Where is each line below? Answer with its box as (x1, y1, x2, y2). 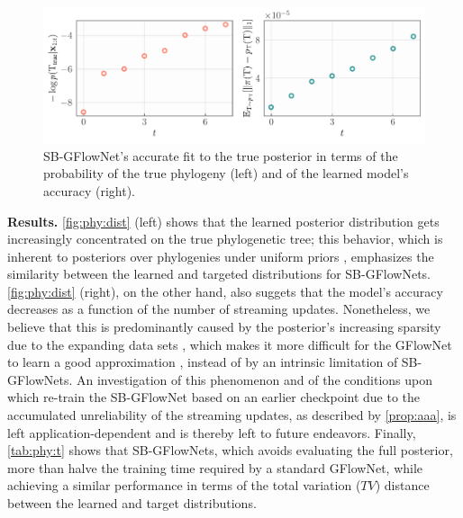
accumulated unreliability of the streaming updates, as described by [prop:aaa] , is (7, 406, 457, 424)
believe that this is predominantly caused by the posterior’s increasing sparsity (7, 317, 441, 336)
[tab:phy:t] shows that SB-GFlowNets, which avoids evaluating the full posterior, (7, 441, 453, 460)
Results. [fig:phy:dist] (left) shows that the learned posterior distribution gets (7, 211, 440, 230)
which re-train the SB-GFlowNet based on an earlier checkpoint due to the (7, 388, 421, 406)
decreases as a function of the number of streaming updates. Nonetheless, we (7, 299, 431, 318)
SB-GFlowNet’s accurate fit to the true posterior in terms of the (43, 146, 398, 165)
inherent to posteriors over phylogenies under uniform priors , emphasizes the (7, 246, 434, 265)
